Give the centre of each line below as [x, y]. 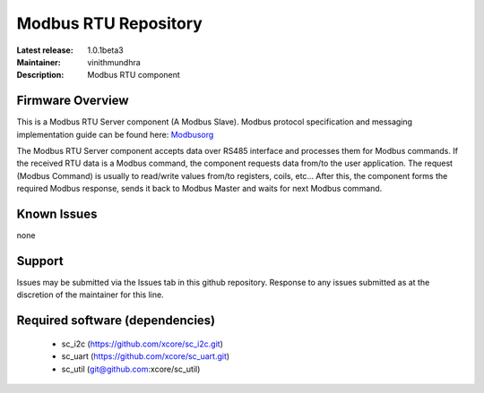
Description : [40, 75]
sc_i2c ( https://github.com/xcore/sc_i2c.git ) [142, 344]
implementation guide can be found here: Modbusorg [115, 134]
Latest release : [45, 50]
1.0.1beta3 [106, 50]
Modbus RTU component [134, 75]
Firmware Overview [73, 101]
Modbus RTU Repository [110, 23]
